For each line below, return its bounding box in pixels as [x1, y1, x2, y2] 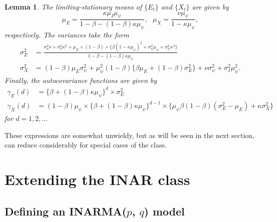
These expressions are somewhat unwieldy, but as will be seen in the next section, [4, 129, 255, 140]
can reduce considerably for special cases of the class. [4, 139, 167, 150]
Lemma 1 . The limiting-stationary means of [4, 1, 142, 11]
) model [144, 203, 185, 218]
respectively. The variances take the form [4, 29, 129, 40]
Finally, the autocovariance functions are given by [4, 74, 157, 85]
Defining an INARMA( [4, 203, 127, 218]
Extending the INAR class [4, 169, 190, 189]
